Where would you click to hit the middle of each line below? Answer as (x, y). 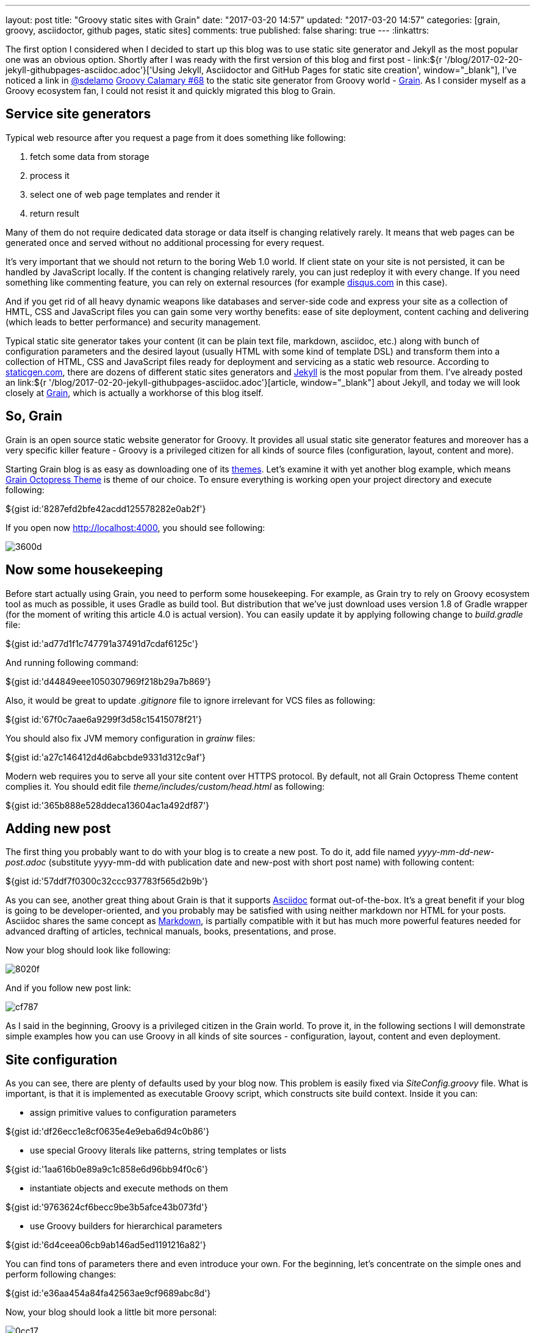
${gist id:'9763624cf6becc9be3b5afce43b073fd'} (107, 1207)
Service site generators (78, 114)
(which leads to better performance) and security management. (133, 322)
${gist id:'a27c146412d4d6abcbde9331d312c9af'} (106, 757)
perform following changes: (61, 1274)
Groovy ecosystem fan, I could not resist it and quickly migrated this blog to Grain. (171, 91)
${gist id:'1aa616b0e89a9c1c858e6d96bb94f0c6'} (107, 1169)
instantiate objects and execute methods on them (129, 1188)
